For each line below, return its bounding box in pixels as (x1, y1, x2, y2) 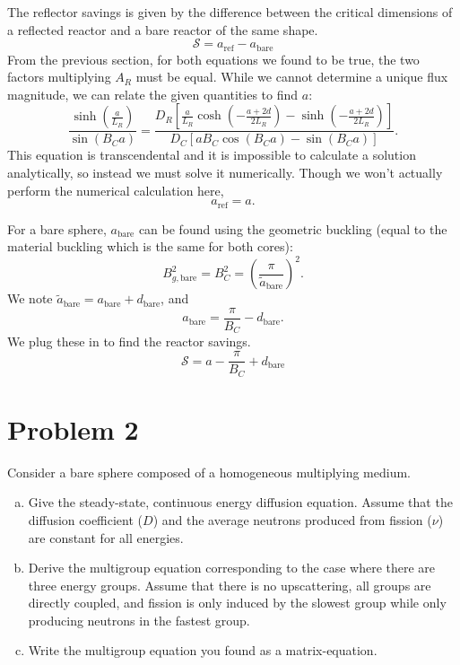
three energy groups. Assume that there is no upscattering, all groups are (28, 575, 431, 594)
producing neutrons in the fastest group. (28, 610, 250, 629)
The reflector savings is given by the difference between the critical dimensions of (7, 3, 453, 21)
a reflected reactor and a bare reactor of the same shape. (7, 20, 318, 39)
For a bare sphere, (7, 219, 107, 238)
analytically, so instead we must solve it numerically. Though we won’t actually (7, 163, 443, 182)
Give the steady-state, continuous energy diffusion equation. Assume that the (28, 493, 453, 512)
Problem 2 (7, 410, 139, 447)
